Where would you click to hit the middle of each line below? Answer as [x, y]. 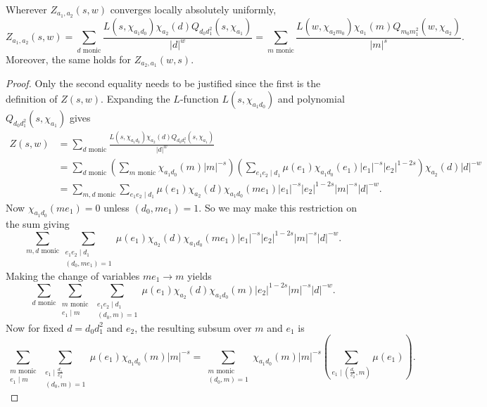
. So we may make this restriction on [278, 207]
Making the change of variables [73, 275]
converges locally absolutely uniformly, [193, 9]
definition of [32, 99]
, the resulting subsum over [193, 327]
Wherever [26, 9]
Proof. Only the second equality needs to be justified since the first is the [163, 83]
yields [200, 275]
